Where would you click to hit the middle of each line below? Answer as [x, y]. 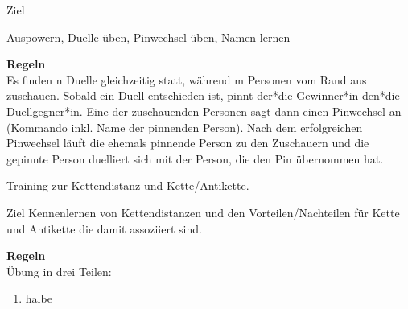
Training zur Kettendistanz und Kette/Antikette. [128, 185]
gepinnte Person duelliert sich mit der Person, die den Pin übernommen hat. [195, 158]
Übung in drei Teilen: [59, 271]
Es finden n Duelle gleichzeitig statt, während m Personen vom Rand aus [187, 79]
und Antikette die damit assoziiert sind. [104, 228]
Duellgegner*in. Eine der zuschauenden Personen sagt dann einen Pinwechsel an [204, 111]
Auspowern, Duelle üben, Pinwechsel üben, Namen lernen [148, 37]
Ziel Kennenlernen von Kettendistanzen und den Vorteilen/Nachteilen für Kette [203, 212]
